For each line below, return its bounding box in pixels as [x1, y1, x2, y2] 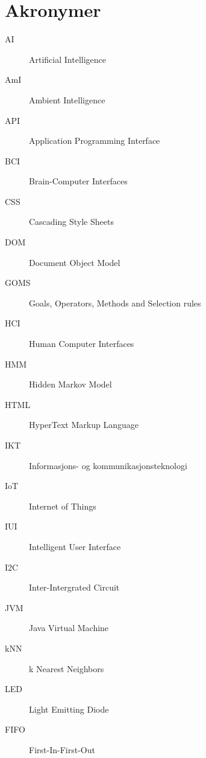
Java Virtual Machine [29, 621, 109, 634]
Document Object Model [29, 256, 120, 268]
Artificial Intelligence [29, 53, 106, 65]
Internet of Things [29, 499, 96, 512]
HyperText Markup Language [29, 418, 139, 431]
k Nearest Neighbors [29, 662, 104, 675]
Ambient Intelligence [29, 93, 105, 106]
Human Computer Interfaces [29, 337, 134, 350]
